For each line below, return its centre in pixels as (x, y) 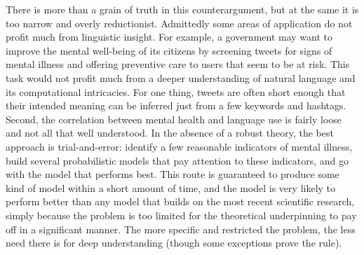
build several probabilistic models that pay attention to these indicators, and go (177, 160)
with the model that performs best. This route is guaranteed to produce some (173, 174)
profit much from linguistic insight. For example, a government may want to (169, 37)
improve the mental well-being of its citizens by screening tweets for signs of (169, 50)
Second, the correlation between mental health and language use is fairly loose (174, 119)
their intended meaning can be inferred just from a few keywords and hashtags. (176, 105)
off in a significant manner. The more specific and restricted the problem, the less (181, 229)
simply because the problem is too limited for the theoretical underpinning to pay (181, 215)
